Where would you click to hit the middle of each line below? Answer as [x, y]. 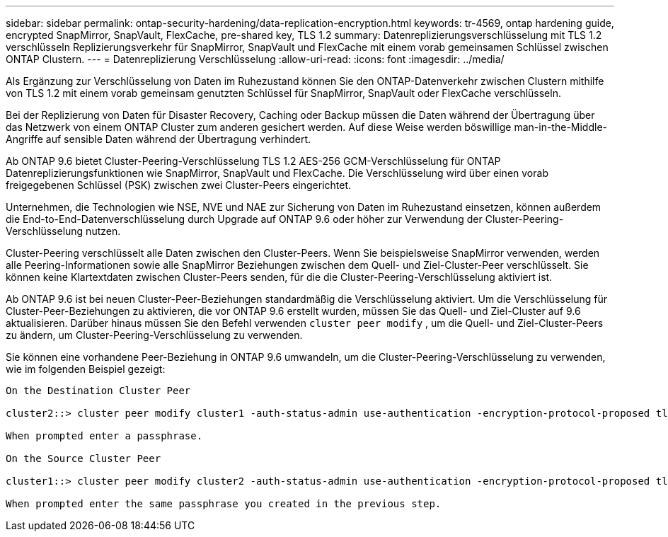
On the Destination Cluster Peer [98, 391]
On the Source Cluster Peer [83, 458]
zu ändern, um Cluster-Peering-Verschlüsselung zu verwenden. [154, 335]
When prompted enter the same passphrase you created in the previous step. [224, 504]
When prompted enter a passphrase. [104, 436]
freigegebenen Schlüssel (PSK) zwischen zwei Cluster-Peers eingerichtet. [179, 185]
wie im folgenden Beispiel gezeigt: [86, 369]
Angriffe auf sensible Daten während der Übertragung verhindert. [159, 139]
